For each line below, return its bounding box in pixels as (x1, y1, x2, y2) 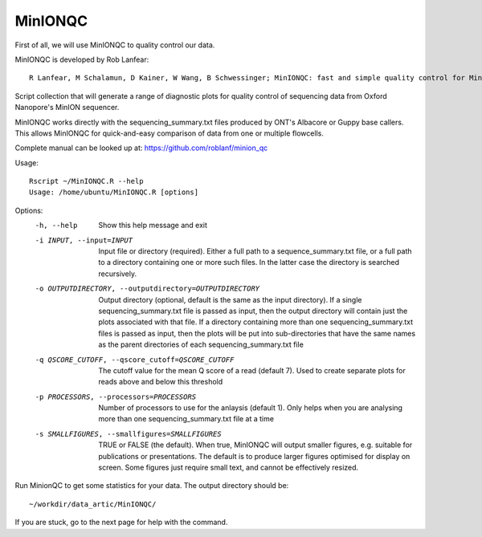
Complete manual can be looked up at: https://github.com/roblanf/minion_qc (14, 143, 268, 153)
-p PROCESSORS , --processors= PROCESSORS (35, 392, 197, 401)
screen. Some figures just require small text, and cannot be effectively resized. (98, 462, 359, 473)
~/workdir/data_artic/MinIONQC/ (29, 499, 157, 509)
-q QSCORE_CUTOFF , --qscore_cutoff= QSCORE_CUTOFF (35, 355, 235, 364)
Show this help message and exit (98, 221, 208, 230)
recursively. (98, 269, 137, 279)
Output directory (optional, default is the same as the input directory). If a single (98, 295, 362, 304)
